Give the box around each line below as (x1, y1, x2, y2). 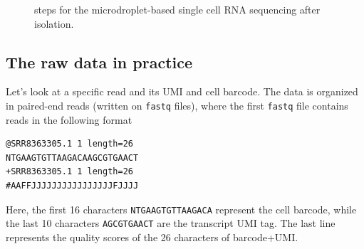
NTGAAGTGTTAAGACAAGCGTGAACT (6, 152, 139, 163)
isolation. (34, 16, 74, 31)
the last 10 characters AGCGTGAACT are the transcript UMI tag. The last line (6, 216, 336, 231)
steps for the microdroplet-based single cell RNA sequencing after (34, 2, 321, 16)
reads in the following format (6, 112, 132, 127)
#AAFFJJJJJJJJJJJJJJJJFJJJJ (6, 181, 139, 191)
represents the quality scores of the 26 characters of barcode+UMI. (6, 229, 298, 244)
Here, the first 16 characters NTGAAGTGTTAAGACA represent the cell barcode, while (6, 201, 357, 216)
